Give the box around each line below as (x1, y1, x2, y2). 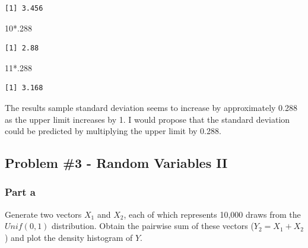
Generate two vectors (5, 208, 82, 220)
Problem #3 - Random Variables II (5, 154, 228, 172)
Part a (5, 185, 36, 199)
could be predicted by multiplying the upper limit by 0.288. (5, 125, 221, 137)
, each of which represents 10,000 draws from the (123, 208, 301, 220)
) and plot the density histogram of (5, 231, 133, 243)
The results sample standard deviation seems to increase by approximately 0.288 (5, 101, 297, 113)
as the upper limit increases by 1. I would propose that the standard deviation (5, 113, 290, 125)
